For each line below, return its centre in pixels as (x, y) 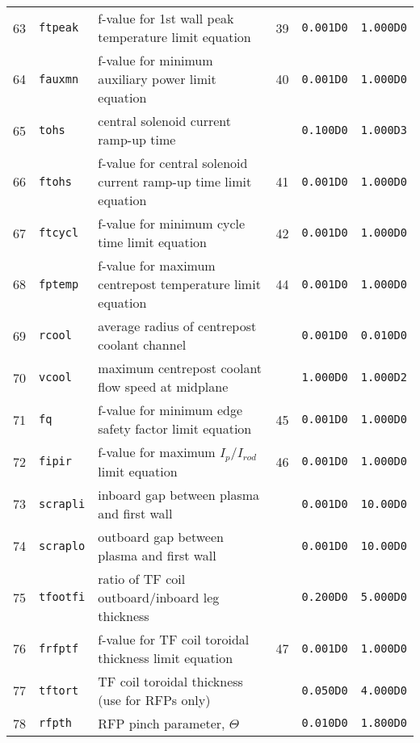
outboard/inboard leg (159, 597)
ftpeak (59, 27)
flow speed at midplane (163, 386)
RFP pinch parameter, (162, 723)
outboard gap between (161, 536)
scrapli (62, 504)
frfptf (59, 648)
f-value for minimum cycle (172, 223)
